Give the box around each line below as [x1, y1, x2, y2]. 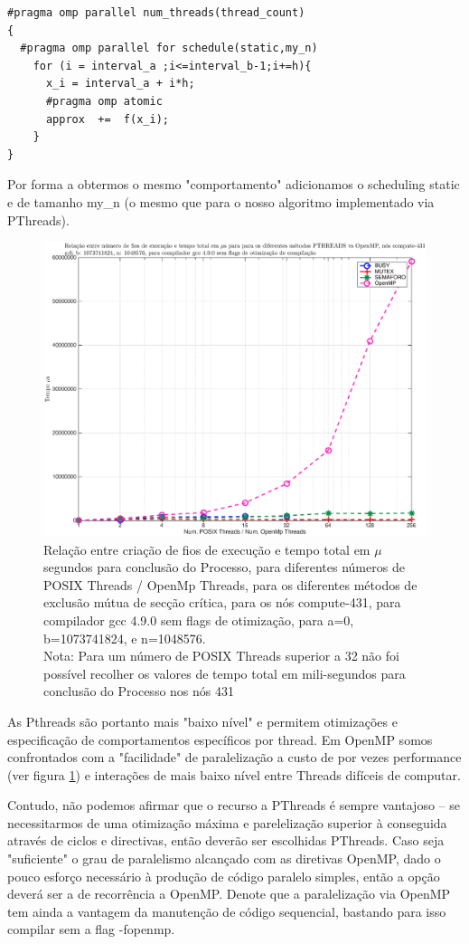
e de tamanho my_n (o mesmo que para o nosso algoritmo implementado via [7, 192, 435, 211]
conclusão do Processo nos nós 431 [43, 682, 234, 701]
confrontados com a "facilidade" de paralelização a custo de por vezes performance [7, 748, 462, 767]
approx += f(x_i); [45, 112, 169, 126]
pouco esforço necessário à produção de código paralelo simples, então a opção [7, 866, 440, 885]
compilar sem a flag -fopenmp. [7, 920, 175, 939]
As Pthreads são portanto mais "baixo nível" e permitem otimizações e [7, 711, 398, 730]
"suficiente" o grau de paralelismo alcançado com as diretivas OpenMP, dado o [7, 849, 441, 868]
